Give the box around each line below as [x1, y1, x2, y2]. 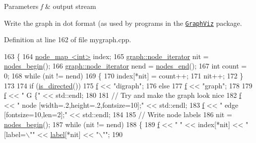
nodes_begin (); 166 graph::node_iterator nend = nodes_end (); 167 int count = [4, 61, 247, 71]
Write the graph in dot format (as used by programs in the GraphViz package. [4, 17, 242, 28]
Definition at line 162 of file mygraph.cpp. [4, 34, 131, 45]
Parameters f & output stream [4, 1, 96, 11]
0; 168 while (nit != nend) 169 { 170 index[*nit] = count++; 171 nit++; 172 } [4, 71, 244, 81]
